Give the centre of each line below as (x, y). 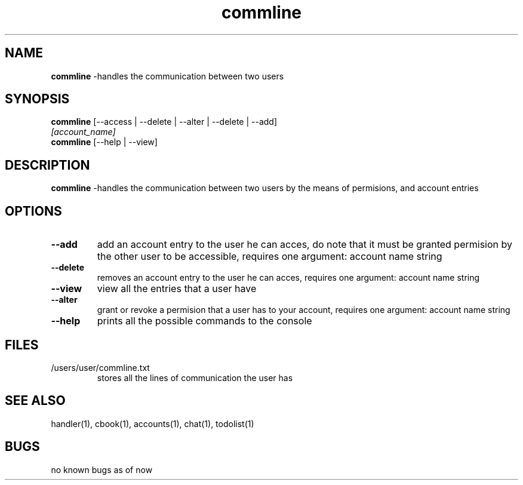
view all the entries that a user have (177, 289)
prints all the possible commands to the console (204, 321)
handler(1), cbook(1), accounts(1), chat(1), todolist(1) (153, 423)
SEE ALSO (35, 401)
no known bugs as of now (102, 469)
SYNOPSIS (37, 99)
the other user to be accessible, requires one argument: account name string (270, 257)
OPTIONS (33, 211)
